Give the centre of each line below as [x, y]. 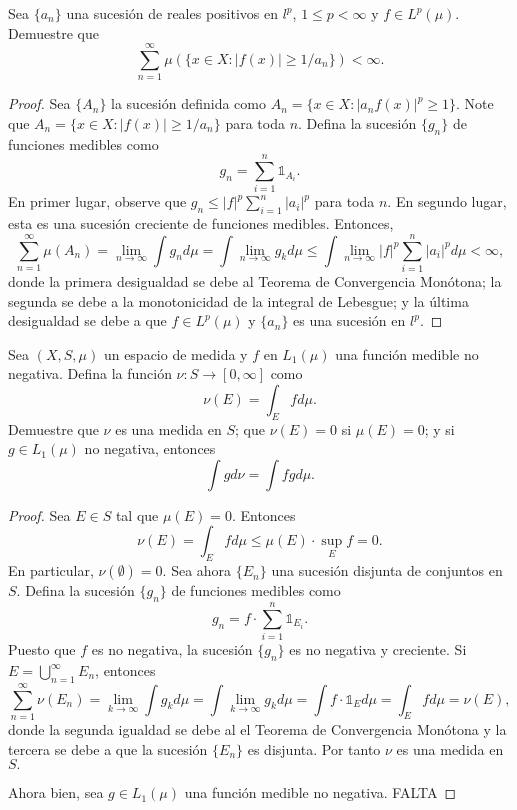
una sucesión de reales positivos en [172, 13]
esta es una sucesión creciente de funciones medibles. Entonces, [201, 223]
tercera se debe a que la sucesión [108, 748]
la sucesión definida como [188, 103]
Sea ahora [201, 570]
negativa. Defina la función [90, 373]
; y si [439, 428]
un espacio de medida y [175, 353]
